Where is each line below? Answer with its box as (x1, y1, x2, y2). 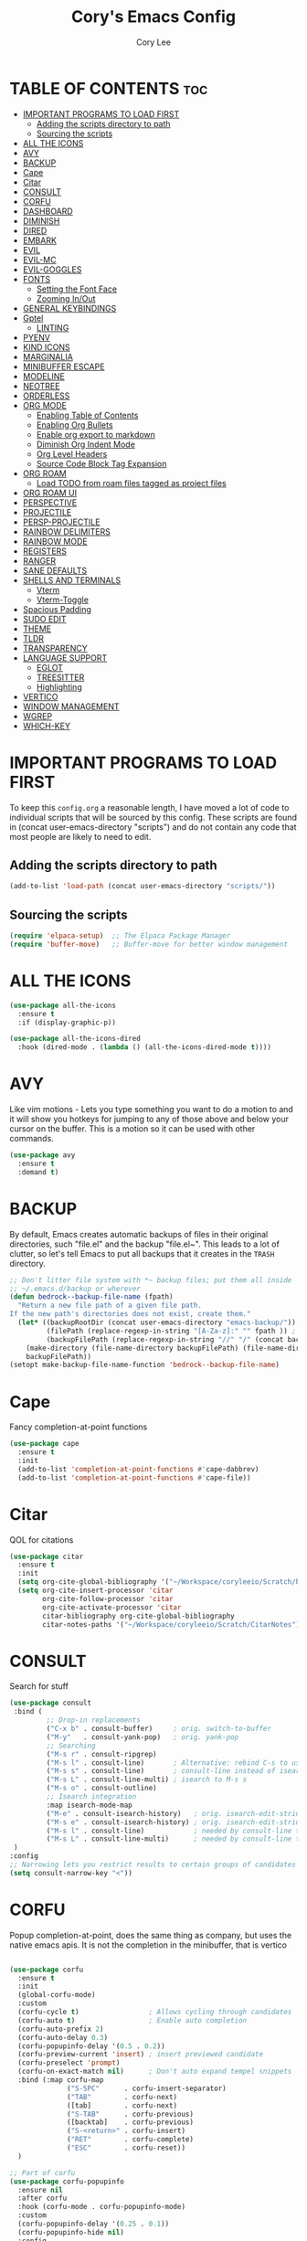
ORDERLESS (22, 390, 70, 401)
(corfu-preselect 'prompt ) (17, 2058, 121, 2067)
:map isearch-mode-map (46, 1800, 132, 1810)
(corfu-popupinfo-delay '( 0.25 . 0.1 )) (17, 2219, 170, 2229)
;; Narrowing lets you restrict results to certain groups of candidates (9, 1860, 297, 1869)
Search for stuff (9, 1681, 69, 1692)
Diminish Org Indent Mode (36, 439, 135, 450)
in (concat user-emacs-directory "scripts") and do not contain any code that (9, 821, 297, 833)
